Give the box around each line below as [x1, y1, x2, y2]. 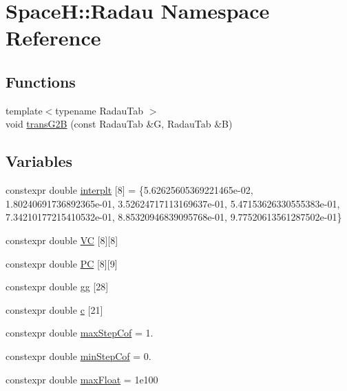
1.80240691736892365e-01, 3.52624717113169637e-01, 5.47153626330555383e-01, [6, 196, 340, 210]
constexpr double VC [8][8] [6, 232, 118, 247]
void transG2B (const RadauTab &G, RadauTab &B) [6, 117, 233, 131]
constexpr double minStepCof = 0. [6, 348, 151, 363]
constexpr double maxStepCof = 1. [6, 325, 154, 340]
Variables [6, 150, 73, 172]
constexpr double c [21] [6, 302, 103, 317]
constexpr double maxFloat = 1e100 [6, 372, 158, 386]
